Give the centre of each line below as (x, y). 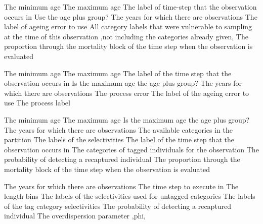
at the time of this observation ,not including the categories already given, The (126, 36)
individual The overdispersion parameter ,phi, (75, 216)
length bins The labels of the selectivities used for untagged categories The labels (130, 196)
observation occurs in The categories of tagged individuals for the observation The (131, 149)
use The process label (37, 103)
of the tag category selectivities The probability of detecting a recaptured (118, 206)
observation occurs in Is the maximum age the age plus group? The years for (123, 83)
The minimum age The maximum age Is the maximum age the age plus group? (127, 119)
